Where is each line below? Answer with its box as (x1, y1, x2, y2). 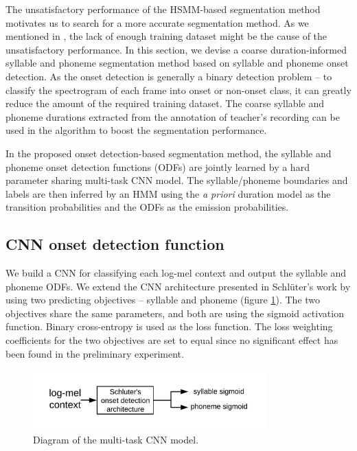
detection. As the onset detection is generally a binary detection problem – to (5, 69, 332, 83)
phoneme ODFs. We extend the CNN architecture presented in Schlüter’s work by (5, 279, 351, 293)
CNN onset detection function (5, 233, 224, 255)
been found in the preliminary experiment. (5, 346, 184, 360)
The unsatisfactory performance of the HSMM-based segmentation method (5, 2, 321, 16)
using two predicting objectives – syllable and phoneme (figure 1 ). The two (5, 292, 321, 307)
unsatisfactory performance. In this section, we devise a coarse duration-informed (5, 42, 347, 56)
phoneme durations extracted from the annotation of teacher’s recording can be (5, 109, 340, 124)
